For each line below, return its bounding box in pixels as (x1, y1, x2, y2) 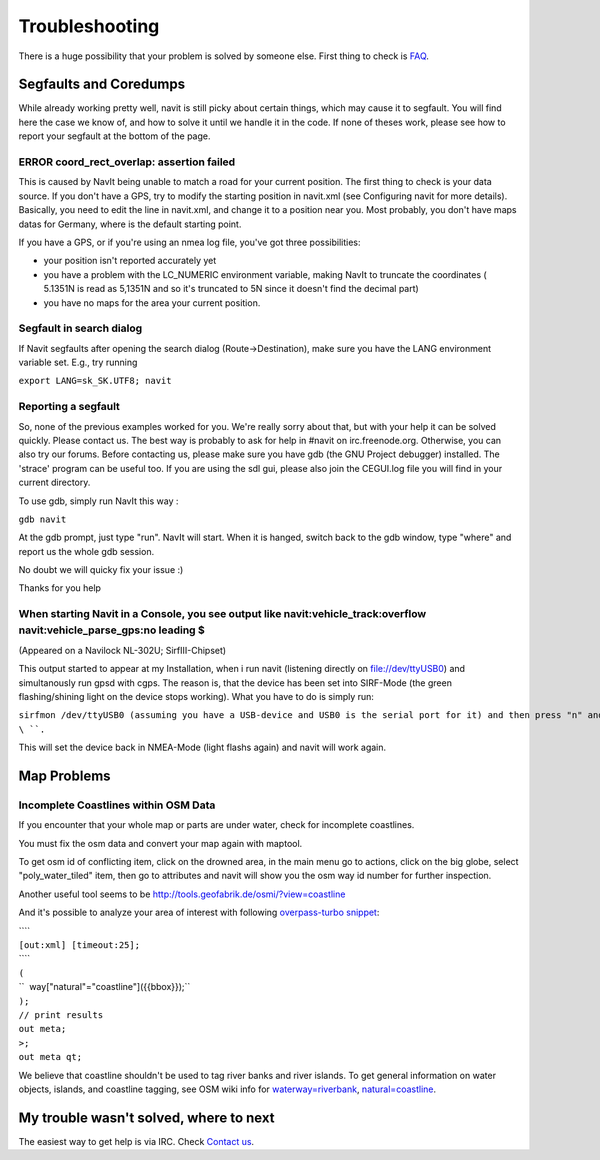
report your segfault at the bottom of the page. (18, 130, 211, 142)
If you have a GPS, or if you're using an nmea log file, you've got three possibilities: (18, 236, 361, 248)
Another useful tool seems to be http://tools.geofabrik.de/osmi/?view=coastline (18, 888, 346, 900)
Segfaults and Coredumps (18, 76, 185, 93)
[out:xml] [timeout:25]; (18, 940, 140, 951)
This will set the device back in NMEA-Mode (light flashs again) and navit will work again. (18, 741, 387, 754)
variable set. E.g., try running (18, 356, 138, 369)
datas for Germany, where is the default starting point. (18, 218, 242, 230)
